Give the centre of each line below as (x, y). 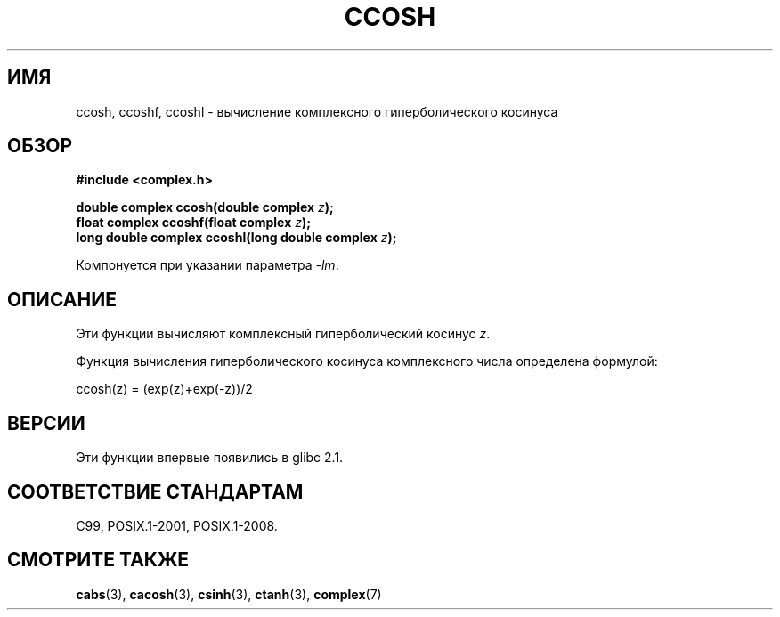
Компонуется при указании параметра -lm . (207, 265)
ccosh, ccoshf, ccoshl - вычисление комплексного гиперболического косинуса (317, 111)
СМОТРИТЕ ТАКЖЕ (98, 560)
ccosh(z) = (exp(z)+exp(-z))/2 (164, 389)
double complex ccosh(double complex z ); (205, 207)
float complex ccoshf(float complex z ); (194, 223)
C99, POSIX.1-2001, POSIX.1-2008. (177, 525)
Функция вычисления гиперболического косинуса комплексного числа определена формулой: (367, 361)
